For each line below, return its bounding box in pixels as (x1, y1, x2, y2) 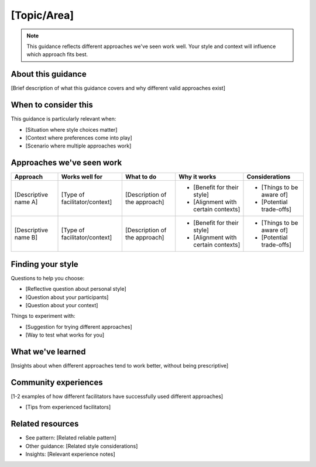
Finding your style (11, 259, 78, 269)
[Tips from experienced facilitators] (25, 404, 111, 411)
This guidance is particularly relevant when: (11, 115, 116, 122)
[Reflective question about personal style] (25, 286, 127, 293)
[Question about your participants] (25, 293, 109, 301)
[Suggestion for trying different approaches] (25, 323, 133, 330)
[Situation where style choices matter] (25, 126, 118, 133)
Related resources (11, 419, 79, 429)
